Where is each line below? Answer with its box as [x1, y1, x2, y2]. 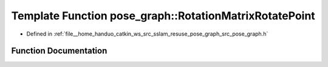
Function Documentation [11, 46, 108, 56]
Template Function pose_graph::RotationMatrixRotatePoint [11, 9, 315, 22]
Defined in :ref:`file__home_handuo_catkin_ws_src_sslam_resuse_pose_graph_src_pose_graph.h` [26, 30, 268, 37]
